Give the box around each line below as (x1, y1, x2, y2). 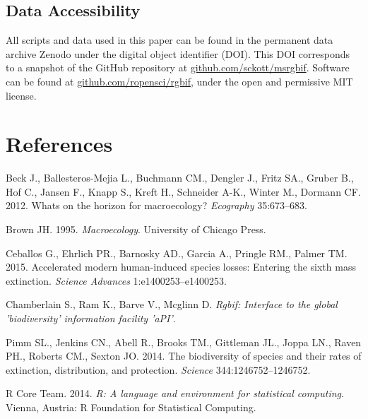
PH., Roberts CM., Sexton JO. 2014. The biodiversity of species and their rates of (6, 348, 362, 363)
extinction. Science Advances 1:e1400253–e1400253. (6, 273, 227, 288)
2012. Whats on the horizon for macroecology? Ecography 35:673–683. (6, 198, 307, 213)
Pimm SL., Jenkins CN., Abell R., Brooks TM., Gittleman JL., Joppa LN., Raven (6, 334, 362, 349)
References (6, 129, 113, 158)
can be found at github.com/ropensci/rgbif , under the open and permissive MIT (6, 73, 353, 88)
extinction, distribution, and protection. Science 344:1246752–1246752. (6, 362, 311, 377)
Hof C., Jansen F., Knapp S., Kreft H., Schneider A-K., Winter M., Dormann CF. (6, 184, 361, 199)
